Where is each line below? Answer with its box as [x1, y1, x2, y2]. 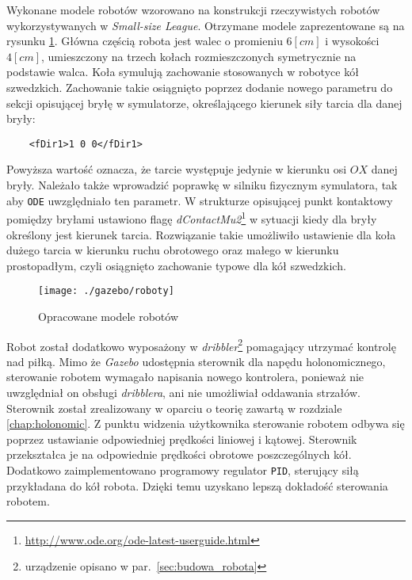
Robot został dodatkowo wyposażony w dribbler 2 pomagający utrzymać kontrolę [6, 335, 396, 354]
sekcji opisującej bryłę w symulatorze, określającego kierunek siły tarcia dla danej [6, 94, 402, 111]
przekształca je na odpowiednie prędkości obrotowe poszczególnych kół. [6, 446, 352, 463]
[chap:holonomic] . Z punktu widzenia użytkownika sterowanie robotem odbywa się [6, 415, 405, 432]
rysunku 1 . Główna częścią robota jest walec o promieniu [6, 32, 283, 49]
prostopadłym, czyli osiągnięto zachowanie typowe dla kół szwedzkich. [6, 257, 346, 273]
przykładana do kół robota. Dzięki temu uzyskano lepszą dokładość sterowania [6, 477, 388, 494]
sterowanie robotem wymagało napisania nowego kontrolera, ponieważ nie [6, 368, 364, 385]
